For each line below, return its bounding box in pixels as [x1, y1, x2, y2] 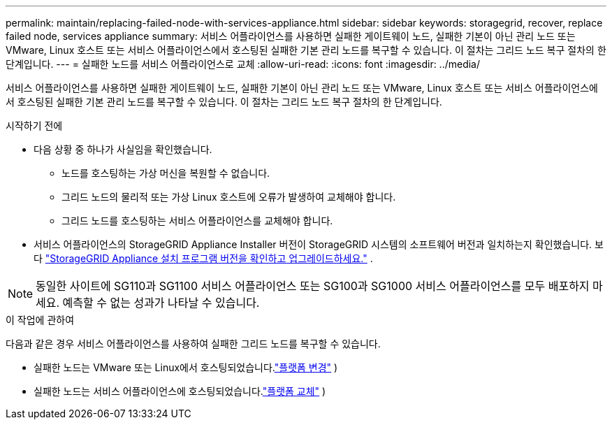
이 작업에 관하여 [6, 314, 75, 326]
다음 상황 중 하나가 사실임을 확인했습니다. [34, 143, 212, 155]
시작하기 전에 [6, 120, 63, 131]
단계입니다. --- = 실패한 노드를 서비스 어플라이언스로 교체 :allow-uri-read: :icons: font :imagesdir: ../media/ [6, 58, 481, 70]
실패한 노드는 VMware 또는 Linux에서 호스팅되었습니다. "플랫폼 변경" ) [34, 361, 338, 373]
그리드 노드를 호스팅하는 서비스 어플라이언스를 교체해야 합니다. [61, 215, 333, 226]
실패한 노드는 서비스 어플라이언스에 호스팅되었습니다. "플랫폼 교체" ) [34, 385, 326, 397]
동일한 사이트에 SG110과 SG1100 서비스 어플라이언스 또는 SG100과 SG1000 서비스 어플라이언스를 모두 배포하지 [36, 279, 590, 293]
